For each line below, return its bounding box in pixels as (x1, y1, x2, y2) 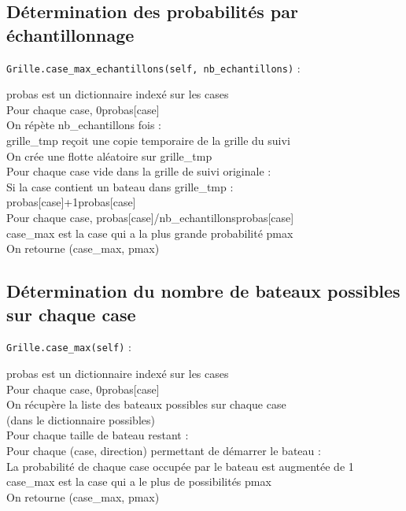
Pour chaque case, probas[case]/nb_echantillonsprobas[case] (6, 209, 294, 225)
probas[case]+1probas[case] (6, 194, 136, 210)
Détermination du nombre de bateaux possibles (6, 279, 400, 303)
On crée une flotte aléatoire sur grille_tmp (6, 147, 212, 164)
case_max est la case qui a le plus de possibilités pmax (6, 473, 271, 490)
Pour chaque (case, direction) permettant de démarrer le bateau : (6, 442, 321, 458)
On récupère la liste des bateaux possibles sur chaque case (6, 396, 286, 413)
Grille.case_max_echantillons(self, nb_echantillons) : (6, 59, 301, 76)
